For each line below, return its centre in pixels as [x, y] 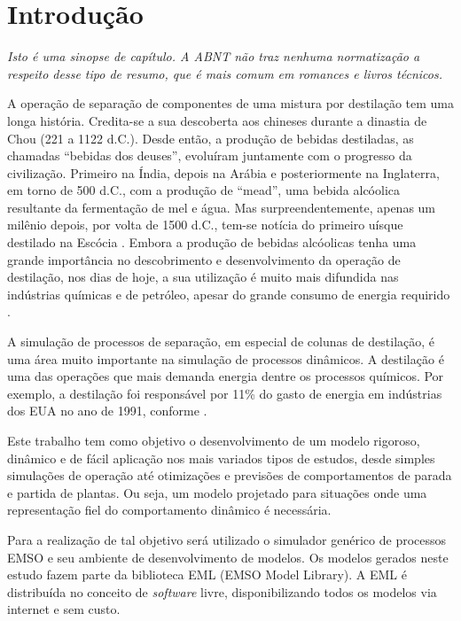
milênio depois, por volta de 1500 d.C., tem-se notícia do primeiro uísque [205, 225]
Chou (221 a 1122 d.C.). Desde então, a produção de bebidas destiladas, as [211, 138]
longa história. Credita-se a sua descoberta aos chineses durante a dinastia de [217, 120]
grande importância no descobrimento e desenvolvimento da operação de [204, 259]
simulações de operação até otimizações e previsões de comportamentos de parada [230, 475]
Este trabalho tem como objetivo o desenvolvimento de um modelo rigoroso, [214, 440]
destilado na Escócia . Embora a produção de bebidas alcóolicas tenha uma [212, 242]
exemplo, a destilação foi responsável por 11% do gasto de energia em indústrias [225, 393]
